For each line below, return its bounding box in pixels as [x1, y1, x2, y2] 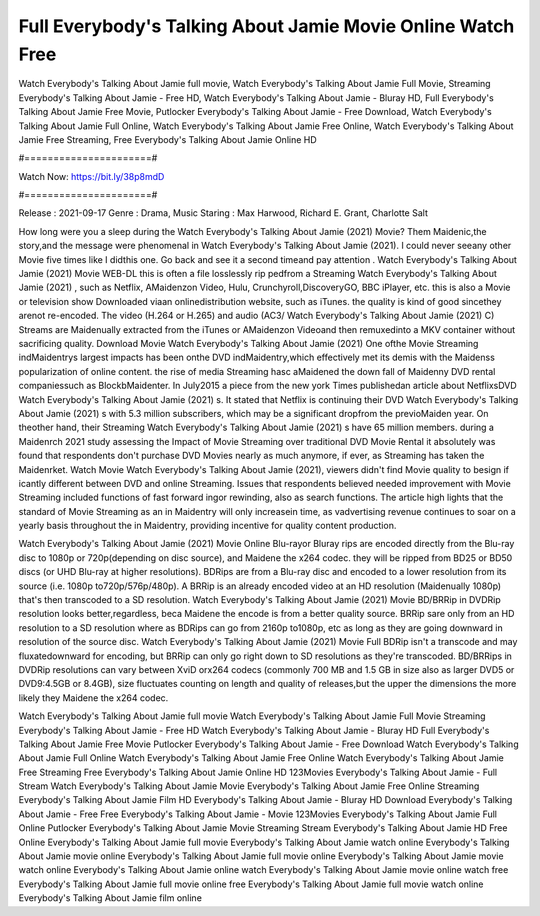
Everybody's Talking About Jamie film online [18, 892, 202, 904]
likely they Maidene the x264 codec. [18, 691, 169, 704]
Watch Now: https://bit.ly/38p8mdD [18, 170, 165, 182]
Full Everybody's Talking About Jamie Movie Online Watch [18, 15, 515, 37]
